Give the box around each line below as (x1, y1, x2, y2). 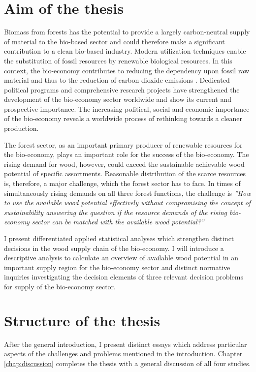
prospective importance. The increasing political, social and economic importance (4, 103, 250, 114)
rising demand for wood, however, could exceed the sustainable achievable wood (4, 158, 245, 169)
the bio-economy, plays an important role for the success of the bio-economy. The (4, 149, 249, 159)
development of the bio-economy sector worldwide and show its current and (4, 94, 231, 104)
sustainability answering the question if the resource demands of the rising (4, 207, 227, 217)
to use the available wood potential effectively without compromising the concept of (4, 197, 251, 208)
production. (4, 123, 39, 133)
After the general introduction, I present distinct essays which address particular (4, 339, 247, 349)
